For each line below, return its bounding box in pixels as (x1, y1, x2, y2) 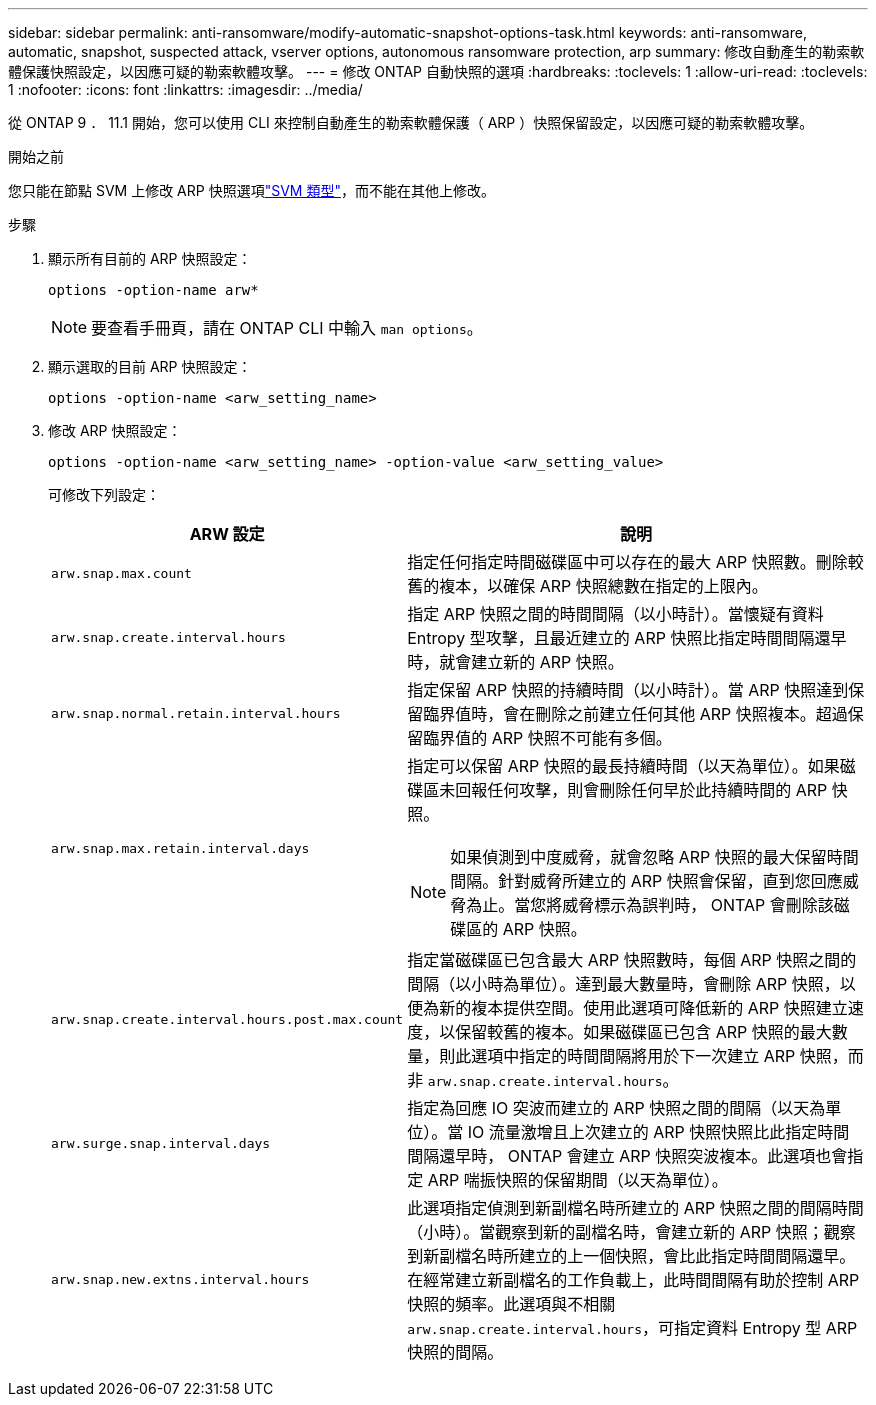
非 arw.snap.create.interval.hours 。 (407, 1070, 679, 1090)
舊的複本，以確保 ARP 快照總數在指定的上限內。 (407, 576, 768, 596)
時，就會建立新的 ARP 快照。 (407, 652, 624, 672)
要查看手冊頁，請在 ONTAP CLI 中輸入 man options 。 (91, 318, 483, 338)
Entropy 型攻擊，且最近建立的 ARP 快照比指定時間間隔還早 (407, 628, 847, 648)
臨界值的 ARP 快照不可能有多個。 (423, 728, 672, 748)
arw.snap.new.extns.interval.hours (51, 1271, 310, 1287)
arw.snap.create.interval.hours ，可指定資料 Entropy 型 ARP (407, 1318, 858, 1338)
